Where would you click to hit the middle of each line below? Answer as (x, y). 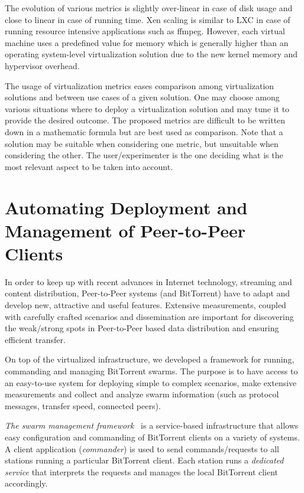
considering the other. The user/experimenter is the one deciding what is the (144, 155)
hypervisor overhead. (42, 65)
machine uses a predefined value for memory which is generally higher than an (147, 42)
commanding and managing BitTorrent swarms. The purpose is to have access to (151, 370)
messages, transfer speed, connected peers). (83, 405)
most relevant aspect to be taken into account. (89, 166)
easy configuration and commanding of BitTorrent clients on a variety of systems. (152, 437)
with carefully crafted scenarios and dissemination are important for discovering (149, 316)
